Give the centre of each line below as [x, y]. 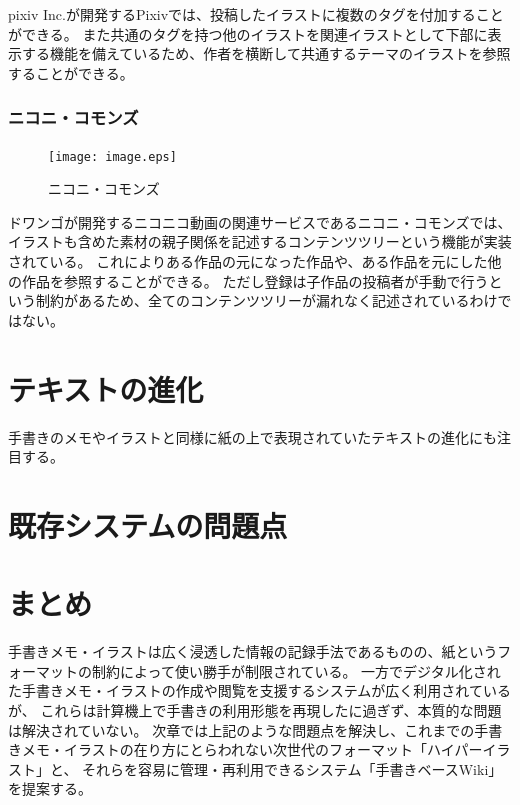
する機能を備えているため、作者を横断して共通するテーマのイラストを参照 [266, 53]
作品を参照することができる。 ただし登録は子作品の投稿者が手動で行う [255, 280]
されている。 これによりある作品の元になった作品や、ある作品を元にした [248, 261]
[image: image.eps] [112, 156]
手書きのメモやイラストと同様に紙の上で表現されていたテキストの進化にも [252, 436]
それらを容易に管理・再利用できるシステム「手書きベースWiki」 [292, 768]
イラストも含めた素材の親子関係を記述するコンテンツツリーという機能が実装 [260, 241]
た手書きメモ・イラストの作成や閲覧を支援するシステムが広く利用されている [259, 690]
